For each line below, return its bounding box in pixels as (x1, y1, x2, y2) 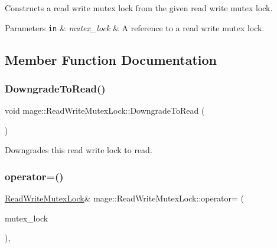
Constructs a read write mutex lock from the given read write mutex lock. (5, 2, 273, 14)
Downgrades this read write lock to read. (5, 144, 152, 156)
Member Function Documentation (5, 50, 217, 68)
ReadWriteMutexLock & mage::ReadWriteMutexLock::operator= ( (5, 192, 245, 204)
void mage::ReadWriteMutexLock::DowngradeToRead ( (5, 104, 205, 117)
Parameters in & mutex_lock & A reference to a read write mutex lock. (5, 21, 265, 34)
